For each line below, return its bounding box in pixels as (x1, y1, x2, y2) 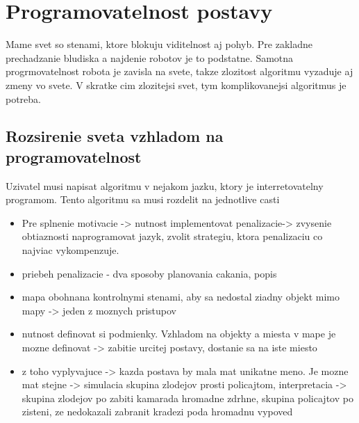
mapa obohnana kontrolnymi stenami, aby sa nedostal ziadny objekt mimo (22, 289, 340, 304)
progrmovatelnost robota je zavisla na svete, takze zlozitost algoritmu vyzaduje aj (6, 64, 353, 79)
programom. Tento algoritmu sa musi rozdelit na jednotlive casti (6, 192, 280, 207)
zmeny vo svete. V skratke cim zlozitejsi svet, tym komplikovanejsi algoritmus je (6, 77, 347, 92)
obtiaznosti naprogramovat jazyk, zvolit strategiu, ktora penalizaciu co (22, 229, 323, 244)
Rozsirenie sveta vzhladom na (6, 125, 224, 147)
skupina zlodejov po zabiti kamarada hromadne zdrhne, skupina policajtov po (22, 390, 353, 405)
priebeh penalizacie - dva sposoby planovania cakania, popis (22, 266, 277, 280)
